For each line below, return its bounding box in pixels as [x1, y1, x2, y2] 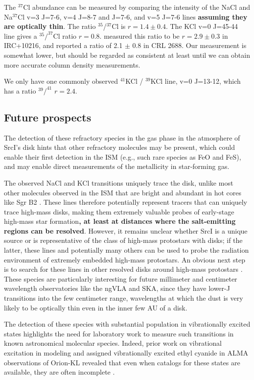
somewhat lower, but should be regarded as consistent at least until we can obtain [4, 49, 250, 60]
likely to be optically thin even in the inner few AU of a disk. [4, 302, 187, 312]
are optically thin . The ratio [4, 21, 96, 31]
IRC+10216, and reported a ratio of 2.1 [4, 40, 123, 50]
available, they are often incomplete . [4, 367, 115, 377]
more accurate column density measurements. [4, 59, 140, 70]
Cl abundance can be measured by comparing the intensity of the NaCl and [23, 2, 251, 12]
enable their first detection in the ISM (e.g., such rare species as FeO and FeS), [4, 151, 241, 162]
